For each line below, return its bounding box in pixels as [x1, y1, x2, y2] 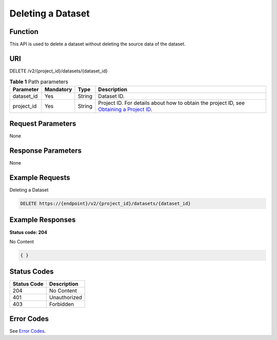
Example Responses [9, 216, 76, 224]
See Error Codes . [9, 328, 46, 334]
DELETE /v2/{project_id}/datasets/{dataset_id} [9, 67, 108, 74]
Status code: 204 [9, 229, 48, 235]
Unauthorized [49, 294, 82, 301]
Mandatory [44, 85, 72, 93]
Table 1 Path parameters [9, 78, 69, 85]
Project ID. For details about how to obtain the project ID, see [98, 99, 245, 106]
